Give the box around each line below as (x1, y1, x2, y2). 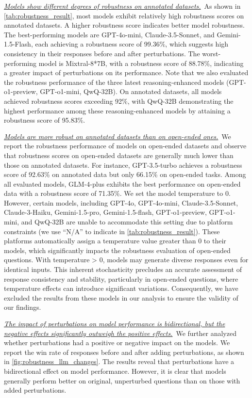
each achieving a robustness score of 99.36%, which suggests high (35, 39, 229, 49)
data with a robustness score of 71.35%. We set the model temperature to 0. (4, 188, 231, 198)
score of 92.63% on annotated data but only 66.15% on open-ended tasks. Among (4, 169, 246, 179)
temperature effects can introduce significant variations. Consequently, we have (4, 283, 238, 293)
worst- (202, 48, 221, 58)
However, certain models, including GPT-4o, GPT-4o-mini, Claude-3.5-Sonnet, (4, 197, 238, 207)
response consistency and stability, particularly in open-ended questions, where (4, 273, 238, 284)
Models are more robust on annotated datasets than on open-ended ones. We (4, 131, 231, 141)
